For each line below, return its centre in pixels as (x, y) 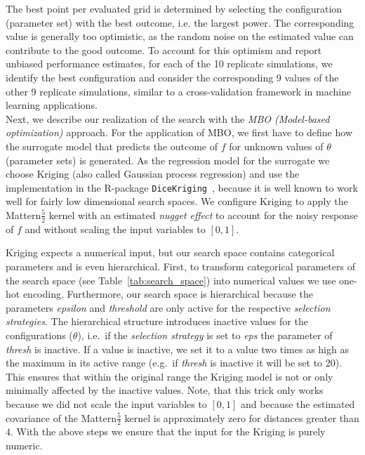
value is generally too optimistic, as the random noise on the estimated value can (180, 36)
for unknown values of (276, 146)
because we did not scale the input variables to (106, 403)
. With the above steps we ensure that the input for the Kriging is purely (168, 431)
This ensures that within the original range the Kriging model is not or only (170, 376)
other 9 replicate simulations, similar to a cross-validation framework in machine (179, 91)
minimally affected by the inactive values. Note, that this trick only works (165, 390)
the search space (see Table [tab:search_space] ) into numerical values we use (171, 280)
